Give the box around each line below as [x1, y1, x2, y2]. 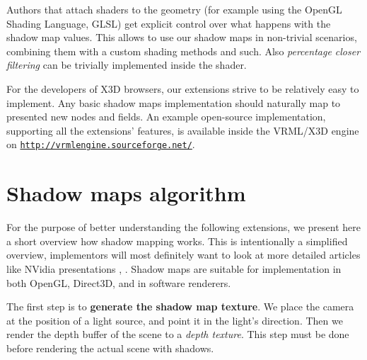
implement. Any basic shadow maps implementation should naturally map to [6, 95, 341, 110]
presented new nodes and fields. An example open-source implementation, [6, 109, 326, 124]
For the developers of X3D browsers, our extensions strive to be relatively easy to [6, 81, 359, 96]
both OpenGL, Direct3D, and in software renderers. [6, 275, 231, 290]
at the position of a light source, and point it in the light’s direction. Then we [6, 313, 343, 327]
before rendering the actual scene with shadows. [6, 340, 214, 355]
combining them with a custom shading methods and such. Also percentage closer [6, 43, 361, 58]
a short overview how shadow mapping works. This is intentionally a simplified [6, 233, 348, 248]
